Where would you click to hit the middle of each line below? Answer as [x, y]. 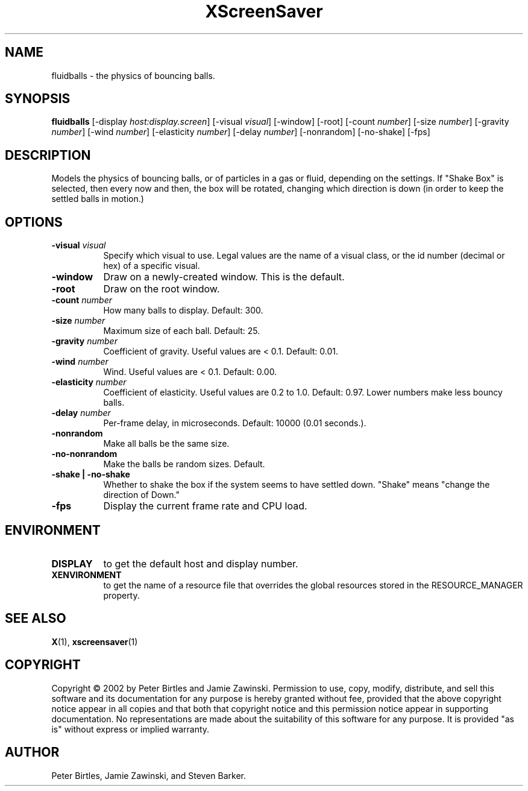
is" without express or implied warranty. [130, 729]
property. [121, 595]
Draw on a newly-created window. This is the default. [224, 277]
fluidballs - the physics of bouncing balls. [133, 75]
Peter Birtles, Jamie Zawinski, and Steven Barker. [149, 775]
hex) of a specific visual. [152, 266]
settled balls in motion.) [98, 199]
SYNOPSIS [38, 99]
